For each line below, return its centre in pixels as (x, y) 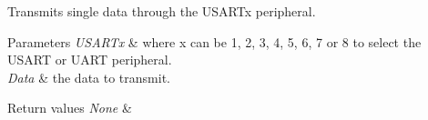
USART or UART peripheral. (90, 60)
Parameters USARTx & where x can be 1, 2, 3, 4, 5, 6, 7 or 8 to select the (214, 41)
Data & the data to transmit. (89, 77)
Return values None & (70, 108)
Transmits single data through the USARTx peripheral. (162, 11)
